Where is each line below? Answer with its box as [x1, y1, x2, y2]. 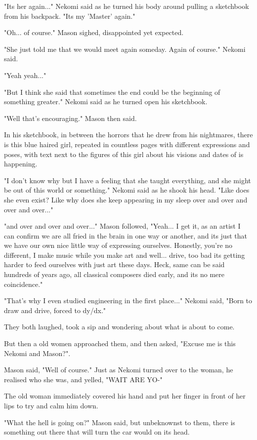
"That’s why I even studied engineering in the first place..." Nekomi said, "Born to [4, 295, 253, 306]
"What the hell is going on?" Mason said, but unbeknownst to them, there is [4, 417, 235, 427]
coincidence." [4, 279, 43, 289]
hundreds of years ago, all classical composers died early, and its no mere [4, 269, 224, 280]
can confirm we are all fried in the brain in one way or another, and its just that [4, 230, 247, 240]
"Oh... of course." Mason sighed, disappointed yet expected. [4, 27, 184, 38]
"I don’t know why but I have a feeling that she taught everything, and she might [4, 175, 251, 185]
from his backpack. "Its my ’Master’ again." [4, 10, 135, 21]
